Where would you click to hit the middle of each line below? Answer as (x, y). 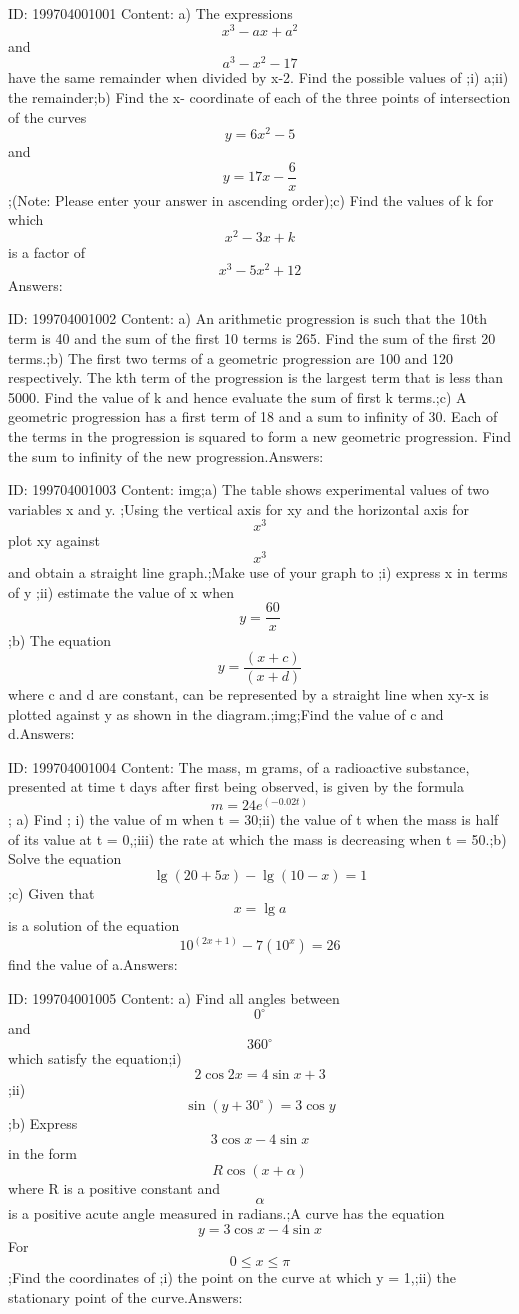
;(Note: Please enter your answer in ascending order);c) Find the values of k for (251, 199)
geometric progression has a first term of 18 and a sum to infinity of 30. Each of (253, 416)
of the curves (47, 116)
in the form (42, 1152)
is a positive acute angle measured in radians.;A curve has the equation (226, 1213)
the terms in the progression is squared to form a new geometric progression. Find (260, 435)
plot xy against (54, 540)
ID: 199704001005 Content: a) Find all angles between (174, 997)
